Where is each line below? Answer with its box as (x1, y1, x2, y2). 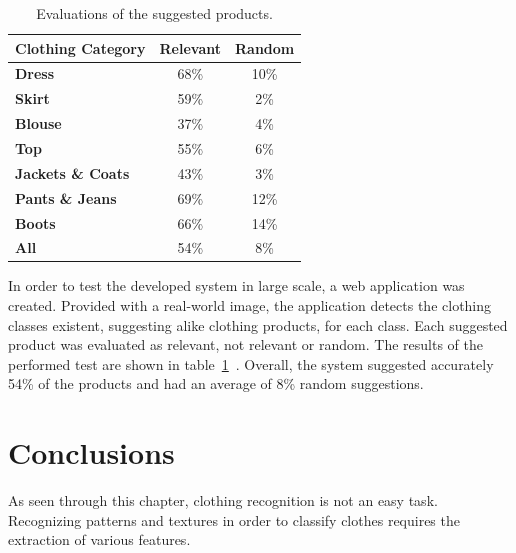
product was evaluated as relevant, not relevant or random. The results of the (8, 334, 483, 355)
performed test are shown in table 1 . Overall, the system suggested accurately (8, 353, 494, 374)
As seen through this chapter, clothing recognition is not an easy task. (8, 490, 438, 511)
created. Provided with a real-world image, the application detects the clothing (8, 295, 492, 316)
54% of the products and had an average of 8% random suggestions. (8, 373, 424, 394)
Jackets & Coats (15, 162, 130, 183)
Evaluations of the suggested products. (36, 3, 273, 23)
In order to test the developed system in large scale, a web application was (8, 275, 465, 296)
